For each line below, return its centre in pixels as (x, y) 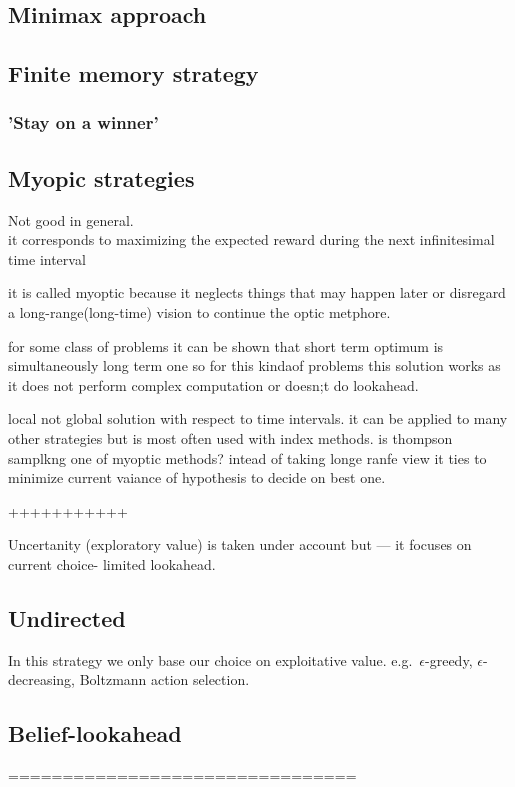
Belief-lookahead (95, 733)
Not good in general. (71, 219)
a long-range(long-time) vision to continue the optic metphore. (199, 311)
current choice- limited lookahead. (112, 563)
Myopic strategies (101, 177)
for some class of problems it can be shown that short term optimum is (226, 345)
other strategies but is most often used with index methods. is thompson (230, 437)
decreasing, (42, 679)
